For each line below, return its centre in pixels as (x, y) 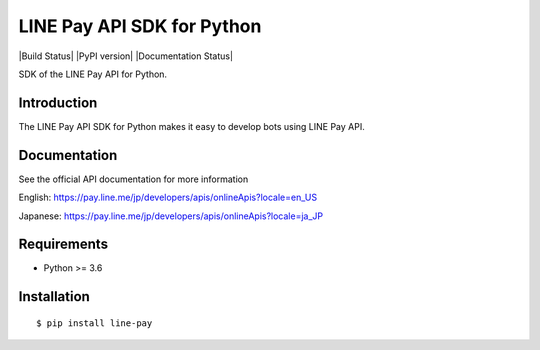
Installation (54, 296)
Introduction (58, 102)
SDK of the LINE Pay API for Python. (93, 74)
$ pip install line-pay (94, 323)
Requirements (63, 244)
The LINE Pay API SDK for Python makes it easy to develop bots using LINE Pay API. (191, 126)
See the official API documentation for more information (133, 179)
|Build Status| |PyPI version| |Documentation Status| (126, 56)
